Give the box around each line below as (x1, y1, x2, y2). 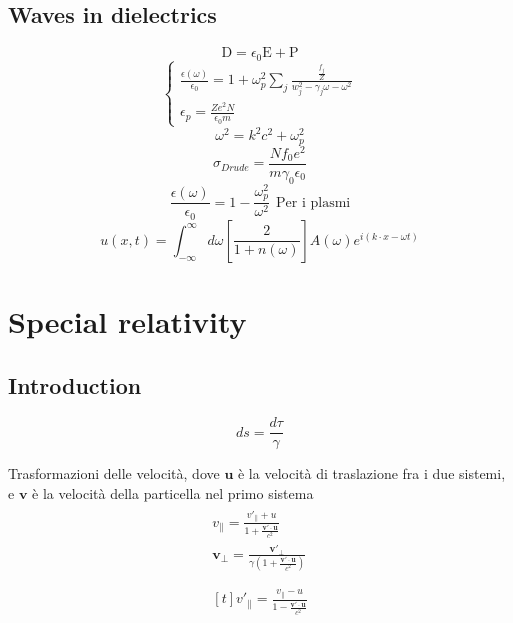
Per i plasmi (276, 195, 351, 210)
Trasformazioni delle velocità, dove (8, 463, 220, 484)
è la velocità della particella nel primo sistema (32, 483, 314, 504)
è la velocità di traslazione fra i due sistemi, (237, 463, 506, 484)
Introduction (8, 369, 142, 400)
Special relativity (8, 301, 247, 341)
